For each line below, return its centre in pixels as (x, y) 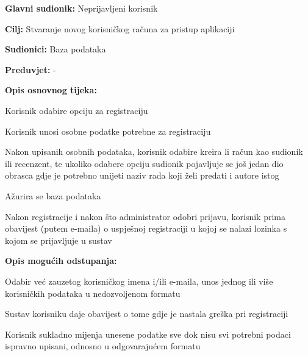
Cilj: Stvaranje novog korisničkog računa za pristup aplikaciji (120, 28)
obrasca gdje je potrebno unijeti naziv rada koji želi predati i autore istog (142, 175)
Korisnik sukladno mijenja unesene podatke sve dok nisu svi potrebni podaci (148, 334)
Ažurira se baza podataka (53, 195)
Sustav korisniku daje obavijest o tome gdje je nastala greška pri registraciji (147, 314)
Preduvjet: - (30, 69)
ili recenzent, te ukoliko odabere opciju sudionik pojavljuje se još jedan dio (144, 163)
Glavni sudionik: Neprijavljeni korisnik (81, 8)
